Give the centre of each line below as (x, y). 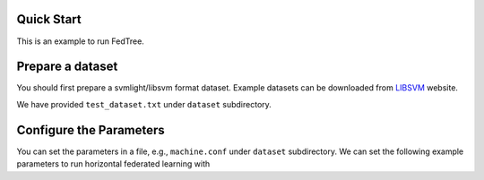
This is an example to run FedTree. (81, 41)
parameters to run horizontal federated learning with (113, 164)
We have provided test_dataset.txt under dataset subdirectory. (144, 104)
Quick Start (49, 19)
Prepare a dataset (67, 67)
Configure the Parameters (91, 130)
